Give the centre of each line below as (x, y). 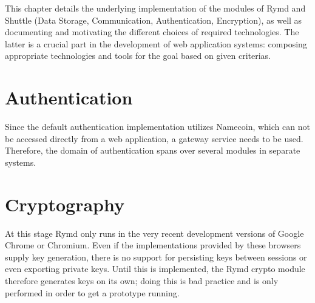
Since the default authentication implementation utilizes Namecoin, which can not (157, 127)
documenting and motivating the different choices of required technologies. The (152, 32)
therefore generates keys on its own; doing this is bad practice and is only (142, 280)
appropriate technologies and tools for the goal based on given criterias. (138, 56)
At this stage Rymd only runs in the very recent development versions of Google (154, 233)
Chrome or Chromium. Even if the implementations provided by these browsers (153, 245)
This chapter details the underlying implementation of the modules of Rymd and (155, 8)
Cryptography (65, 204)
